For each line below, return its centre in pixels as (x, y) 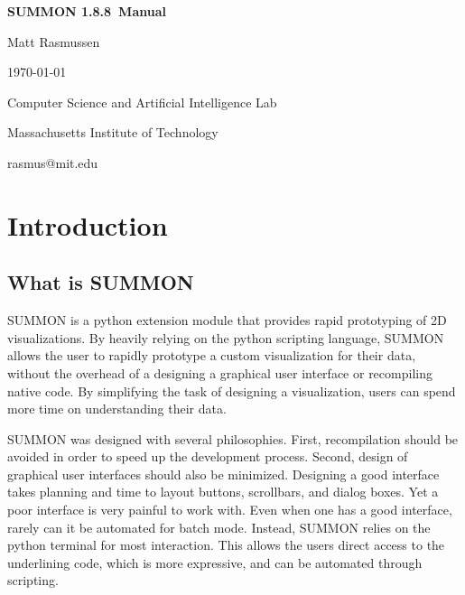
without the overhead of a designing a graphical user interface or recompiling (220, 372)
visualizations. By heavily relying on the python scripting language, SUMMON (226, 337)
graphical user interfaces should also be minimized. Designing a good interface (223, 474)
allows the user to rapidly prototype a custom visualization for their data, (212, 355)
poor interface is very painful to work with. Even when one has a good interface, (230, 510)
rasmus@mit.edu (53, 162)
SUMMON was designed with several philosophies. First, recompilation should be (233, 438)
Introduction (88, 224)
